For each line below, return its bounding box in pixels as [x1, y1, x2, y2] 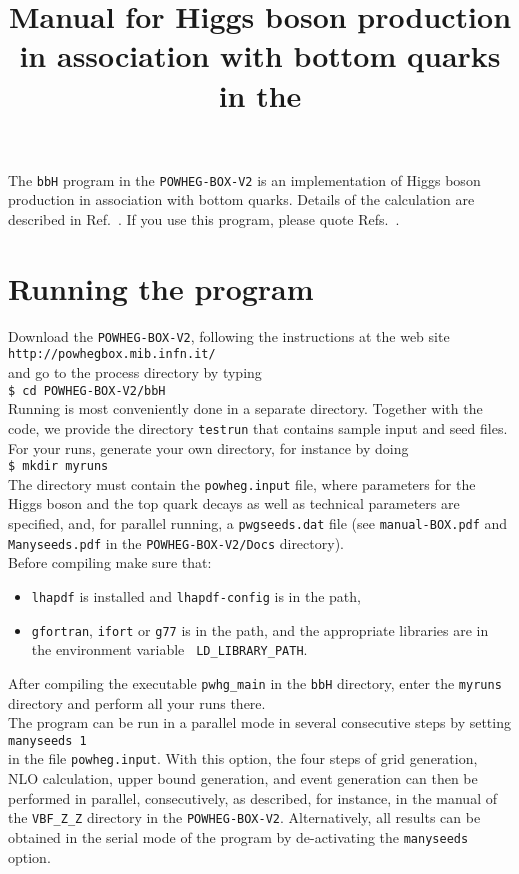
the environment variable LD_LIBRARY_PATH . [31, 639, 308, 660]
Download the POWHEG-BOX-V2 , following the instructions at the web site [8, 325, 450, 346]
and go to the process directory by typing [8, 362, 262, 383]
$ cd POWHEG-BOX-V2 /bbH [8, 383, 166, 398]
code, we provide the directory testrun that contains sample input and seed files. [8, 417, 508, 438]
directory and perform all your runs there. [8, 692, 266, 713]
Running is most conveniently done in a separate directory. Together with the [8, 398, 483, 419]
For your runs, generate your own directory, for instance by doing [8, 437, 409, 458]
